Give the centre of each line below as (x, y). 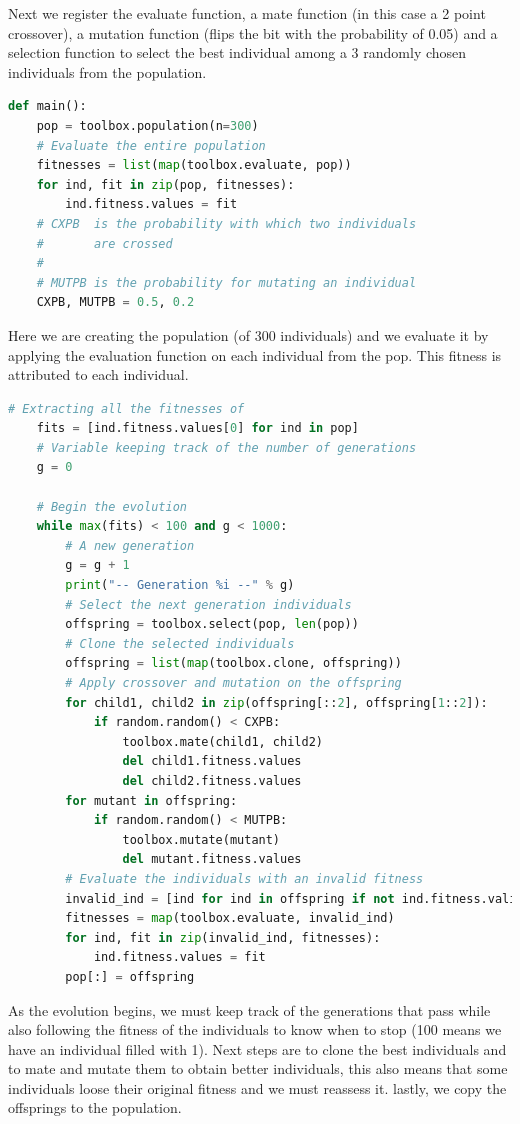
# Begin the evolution (111, 506)
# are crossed (104, 243)
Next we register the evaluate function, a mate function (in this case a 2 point (247, 13)
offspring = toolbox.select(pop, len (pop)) (212, 624)
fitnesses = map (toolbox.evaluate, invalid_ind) (230, 918)
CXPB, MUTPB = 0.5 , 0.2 (115, 302)
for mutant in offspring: (151, 800)
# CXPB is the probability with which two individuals (226, 223)
